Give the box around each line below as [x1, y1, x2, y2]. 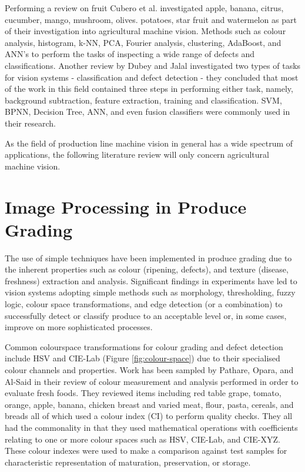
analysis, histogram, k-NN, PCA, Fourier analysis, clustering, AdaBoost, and [5, 36, 281, 48]
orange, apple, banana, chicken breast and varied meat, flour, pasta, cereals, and [5, 398, 294, 410]
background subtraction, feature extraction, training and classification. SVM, [5, 94, 282, 106]
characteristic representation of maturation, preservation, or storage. [5, 456, 251, 468]
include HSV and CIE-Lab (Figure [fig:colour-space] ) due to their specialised [5, 352, 280, 364]
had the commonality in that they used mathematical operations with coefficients [5, 421, 298, 433]
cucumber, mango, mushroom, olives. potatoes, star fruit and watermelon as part [5, 13, 297, 25]
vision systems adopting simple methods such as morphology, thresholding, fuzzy [5, 286, 296, 298]
